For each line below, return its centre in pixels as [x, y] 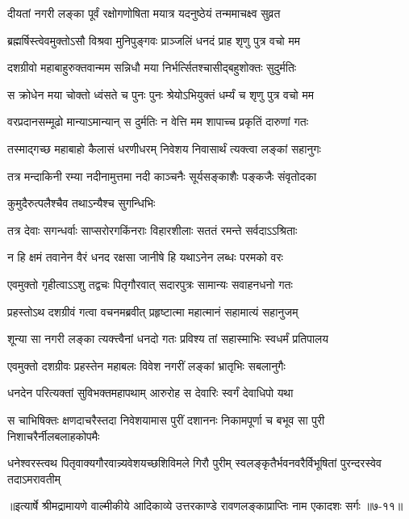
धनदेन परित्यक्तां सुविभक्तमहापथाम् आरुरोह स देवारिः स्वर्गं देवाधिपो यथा [150, 393]
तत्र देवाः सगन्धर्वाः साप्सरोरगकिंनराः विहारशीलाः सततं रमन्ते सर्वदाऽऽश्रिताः [152, 230]
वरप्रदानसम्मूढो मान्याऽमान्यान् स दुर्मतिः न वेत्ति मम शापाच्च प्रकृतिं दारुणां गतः [158, 121]
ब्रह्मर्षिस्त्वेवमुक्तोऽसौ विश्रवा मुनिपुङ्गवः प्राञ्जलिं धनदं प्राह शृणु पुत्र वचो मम [154, 40]
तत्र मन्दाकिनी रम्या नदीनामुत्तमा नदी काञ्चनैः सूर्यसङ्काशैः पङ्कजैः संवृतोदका [162, 176]
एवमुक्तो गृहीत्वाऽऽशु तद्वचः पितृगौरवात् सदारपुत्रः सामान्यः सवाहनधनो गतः [150, 284]
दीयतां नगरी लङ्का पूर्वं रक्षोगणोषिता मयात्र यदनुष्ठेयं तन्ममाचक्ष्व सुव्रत [144, 13]
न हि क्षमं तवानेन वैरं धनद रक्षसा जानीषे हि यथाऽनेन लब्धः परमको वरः [145, 257]
